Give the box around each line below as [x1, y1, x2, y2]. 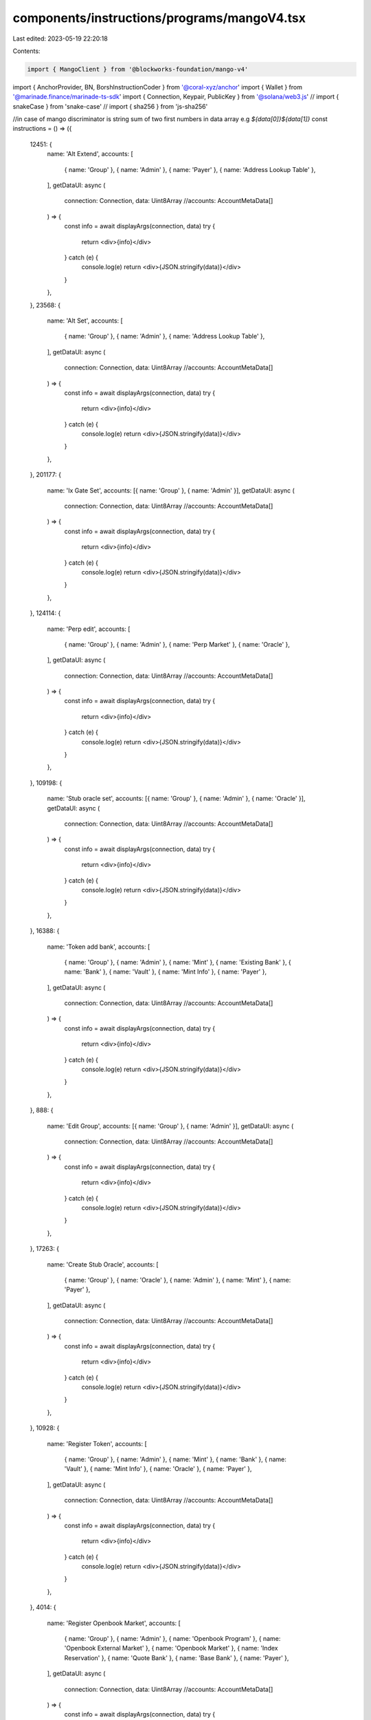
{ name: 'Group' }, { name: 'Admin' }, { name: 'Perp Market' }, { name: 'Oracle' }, [64, 640, 290, 648]
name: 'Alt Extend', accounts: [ [47, 150, 133, 158]
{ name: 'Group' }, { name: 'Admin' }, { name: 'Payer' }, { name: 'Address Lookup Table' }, [64, 165, 316, 173]
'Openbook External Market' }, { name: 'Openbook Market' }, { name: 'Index [64, 1644, 278, 1653]
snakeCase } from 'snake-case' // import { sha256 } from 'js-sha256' [12, 102, 208, 110]
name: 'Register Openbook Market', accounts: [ [47, 1619, 181, 1627]
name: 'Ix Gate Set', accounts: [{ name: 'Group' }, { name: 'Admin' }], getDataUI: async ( [47, 486, 295, 495]
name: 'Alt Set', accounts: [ [47, 316, 123, 325]
